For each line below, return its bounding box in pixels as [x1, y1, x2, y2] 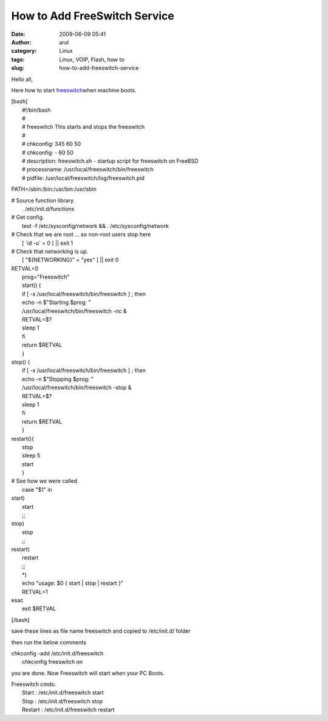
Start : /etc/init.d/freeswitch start [22, 689, 104, 696]
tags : [11, 55, 25, 63]
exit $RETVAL [22, 605, 56, 612]
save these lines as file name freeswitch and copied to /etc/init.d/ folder [11, 627, 191, 635]
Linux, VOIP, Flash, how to [59, 55, 125, 63]
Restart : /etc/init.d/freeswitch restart [22, 706, 115, 714]
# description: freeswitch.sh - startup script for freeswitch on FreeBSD [22, 157, 199, 165]
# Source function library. [11, 196, 75, 204]
